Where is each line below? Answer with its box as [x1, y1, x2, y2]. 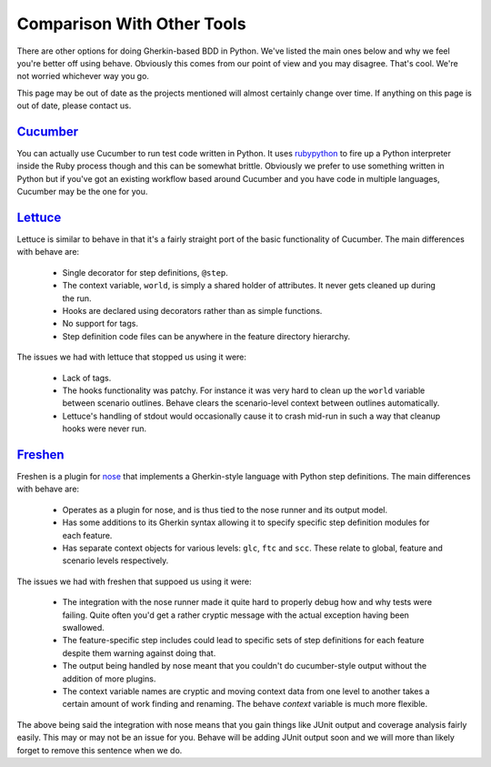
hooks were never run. [62, 423, 147, 434]
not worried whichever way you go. [16, 71, 150, 82]
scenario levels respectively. [62, 555, 169, 566]
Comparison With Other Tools [16, 14, 246, 34]
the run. [62, 292, 92, 304]
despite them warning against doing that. [62, 647, 216, 659]
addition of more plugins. [62, 673, 156, 684]
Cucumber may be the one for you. [16, 187, 148, 197]
